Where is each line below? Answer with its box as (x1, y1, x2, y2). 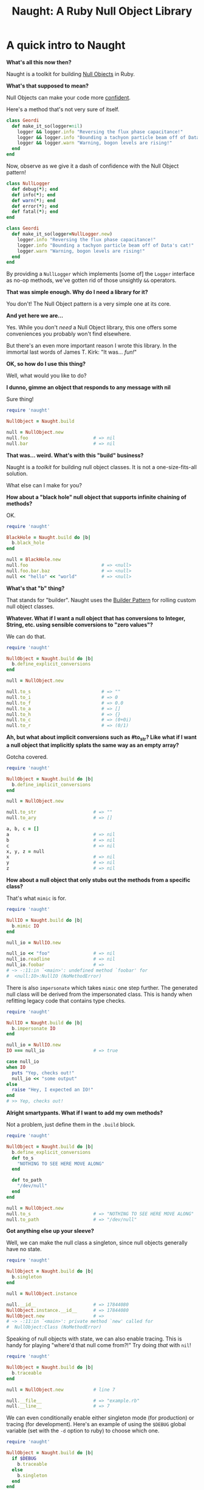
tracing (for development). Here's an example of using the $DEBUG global (6, 1421, 186, 1428)
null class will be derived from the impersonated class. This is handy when (6, 990, 192, 998)
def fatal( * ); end (12, 208, 59, 215)
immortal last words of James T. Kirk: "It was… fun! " (6, 348, 137, 356)
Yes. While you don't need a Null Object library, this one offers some (6, 324, 177, 331)
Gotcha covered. (6, 753, 49, 760)
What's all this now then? (6, 58, 72, 66)
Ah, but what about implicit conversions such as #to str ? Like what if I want (6, 733, 197, 742)
